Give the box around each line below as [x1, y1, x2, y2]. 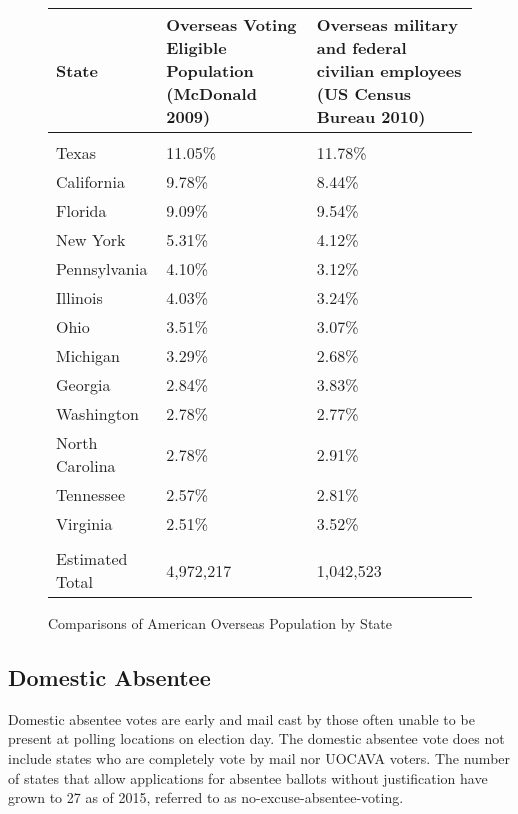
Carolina [56, 454, 116, 477]
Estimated [56, 547, 128, 570]
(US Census [316, 82, 412, 105]
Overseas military [316, 13, 458, 36]
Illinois [56, 286, 103, 309]
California [56, 170, 125, 193]
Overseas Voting [166, 13, 297, 36]
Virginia [56, 512, 113, 535]
